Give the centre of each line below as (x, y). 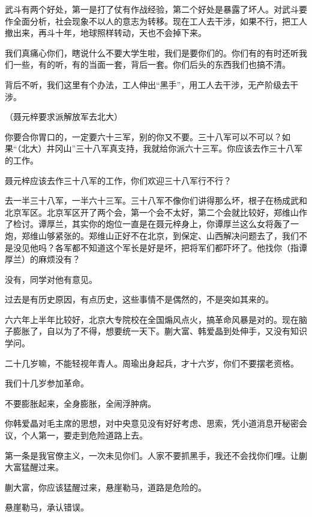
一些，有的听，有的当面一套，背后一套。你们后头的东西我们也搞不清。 (151, 64)
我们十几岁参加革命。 (47, 383)
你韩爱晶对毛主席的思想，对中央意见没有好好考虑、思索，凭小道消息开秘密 (152, 423)
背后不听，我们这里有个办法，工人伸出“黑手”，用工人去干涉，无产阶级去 (148, 84)
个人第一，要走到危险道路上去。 (84, 435)
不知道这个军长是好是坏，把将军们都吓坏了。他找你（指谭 (193, 247)
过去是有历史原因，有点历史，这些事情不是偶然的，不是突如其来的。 (139, 299)
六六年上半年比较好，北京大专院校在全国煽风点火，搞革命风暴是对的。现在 (152, 319)
